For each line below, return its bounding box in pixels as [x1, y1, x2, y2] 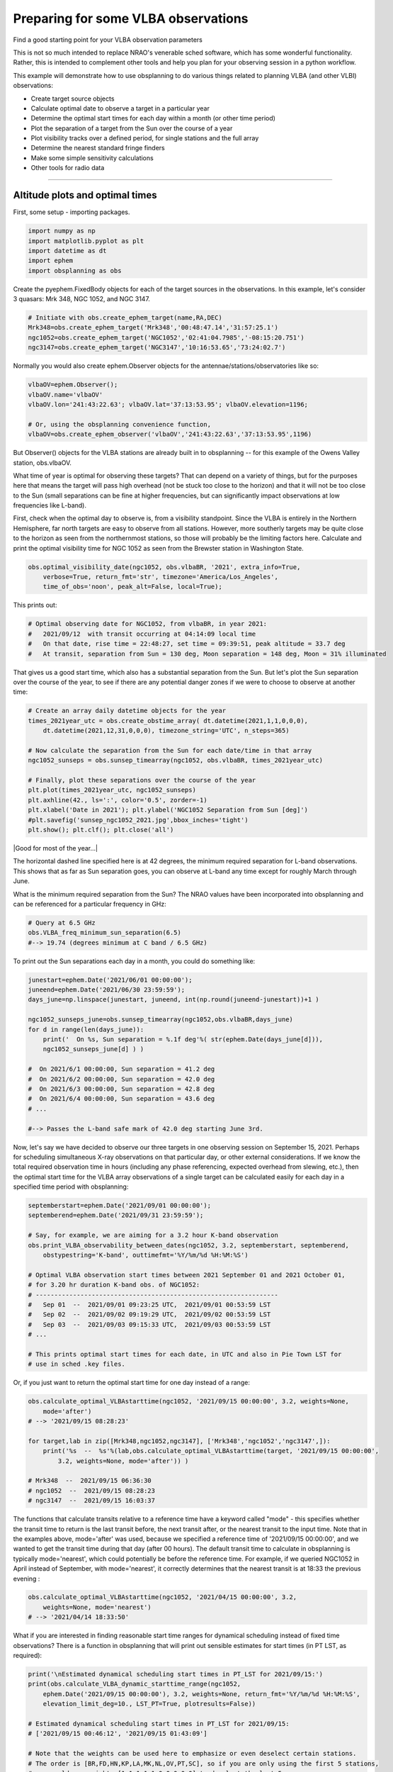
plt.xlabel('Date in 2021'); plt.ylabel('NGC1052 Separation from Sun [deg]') [28, 806, 308, 814]
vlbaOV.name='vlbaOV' [28, 391, 103, 398]
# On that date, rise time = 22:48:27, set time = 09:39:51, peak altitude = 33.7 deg [28, 640, 346, 648]
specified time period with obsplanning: [13, 1182, 129, 1191]
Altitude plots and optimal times [13, 189, 157, 201]
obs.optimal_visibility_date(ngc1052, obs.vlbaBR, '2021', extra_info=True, [28, 563, 301, 571]
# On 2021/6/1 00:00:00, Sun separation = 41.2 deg [28, 1065, 215, 1073]
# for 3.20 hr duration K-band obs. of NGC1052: [28, 1281, 200, 1289]
